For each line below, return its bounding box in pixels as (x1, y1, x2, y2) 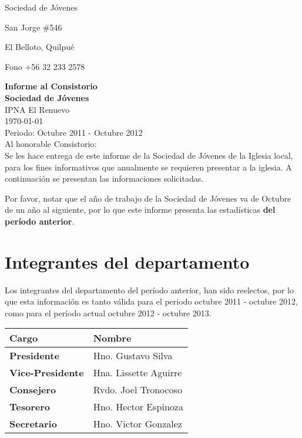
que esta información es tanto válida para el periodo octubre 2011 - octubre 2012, (5, 295, 298, 307)
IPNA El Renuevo (5, 103, 70, 115)
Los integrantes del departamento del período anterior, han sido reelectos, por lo (5, 283, 294, 296)
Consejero (9, 383, 56, 397)
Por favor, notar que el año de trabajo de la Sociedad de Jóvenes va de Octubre (5, 192, 291, 204)
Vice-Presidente (9, 366, 84, 380)
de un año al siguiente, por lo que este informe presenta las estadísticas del (5, 203, 276, 216)
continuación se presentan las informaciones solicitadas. (5, 172, 204, 185)
